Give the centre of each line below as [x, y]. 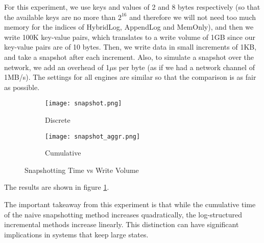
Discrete [58, 120]
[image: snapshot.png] [83, 104]
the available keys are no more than [60, 17]
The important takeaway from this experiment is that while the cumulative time [130, 204]
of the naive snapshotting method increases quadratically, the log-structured [123, 214]
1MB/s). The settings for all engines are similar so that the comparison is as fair [130, 77]
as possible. [22, 87]
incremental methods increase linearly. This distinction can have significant [122, 224]
